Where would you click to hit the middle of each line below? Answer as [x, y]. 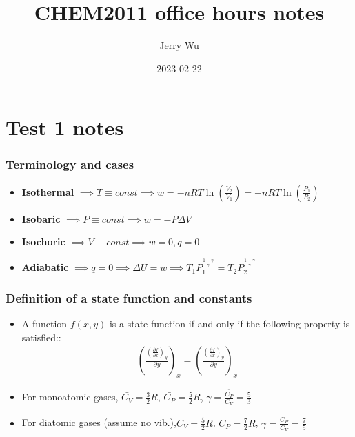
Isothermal [48, 191]
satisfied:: [41, 337]
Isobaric [41, 218]
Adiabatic [45, 267]
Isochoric [43, 242]
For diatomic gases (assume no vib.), [99, 422]
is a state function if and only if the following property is [230, 323]
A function [44, 323]
